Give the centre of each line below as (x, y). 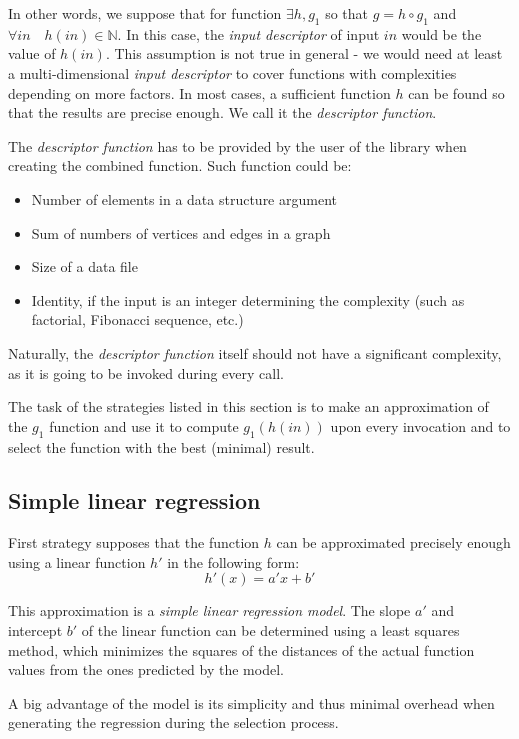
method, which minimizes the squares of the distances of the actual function (241, 649)
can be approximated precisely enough (393, 542)
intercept (35, 630)
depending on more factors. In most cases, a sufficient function (199, 92)
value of (32, 53)
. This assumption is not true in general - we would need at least (304, 53)
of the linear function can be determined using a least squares (270, 630)
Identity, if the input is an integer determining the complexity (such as (248, 299)
